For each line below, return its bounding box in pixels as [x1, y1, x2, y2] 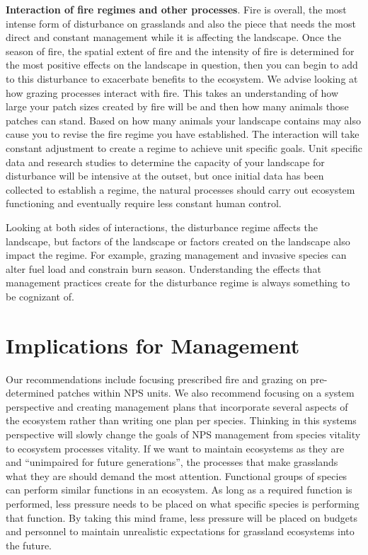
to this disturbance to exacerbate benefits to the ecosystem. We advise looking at [6, 71, 358, 86]
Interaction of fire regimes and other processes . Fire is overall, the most [6, 2, 347, 16]
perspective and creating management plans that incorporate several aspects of [6, 399, 348, 414]
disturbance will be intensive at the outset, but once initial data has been [6, 168, 324, 183]
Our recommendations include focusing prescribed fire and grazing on [6, 371, 307, 386]
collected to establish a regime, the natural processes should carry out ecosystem [6, 182, 355, 197]
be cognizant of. [6, 288, 74, 303]
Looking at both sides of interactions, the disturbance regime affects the [6, 219, 318, 234]
